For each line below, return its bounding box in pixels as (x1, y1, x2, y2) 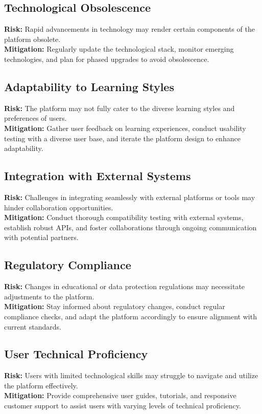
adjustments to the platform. (4, 291, 94, 301)
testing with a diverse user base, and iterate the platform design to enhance (4, 133, 241, 143)
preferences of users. (4, 113, 67, 123)
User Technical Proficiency (4, 346, 148, 362)
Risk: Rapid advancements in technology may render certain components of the (4, 24, 255, 34)
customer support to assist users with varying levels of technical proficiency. (4, 400, 241, 411)
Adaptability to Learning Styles (4, 78, 174, 94)
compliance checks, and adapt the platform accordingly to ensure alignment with (4, 311, 257, 321)
